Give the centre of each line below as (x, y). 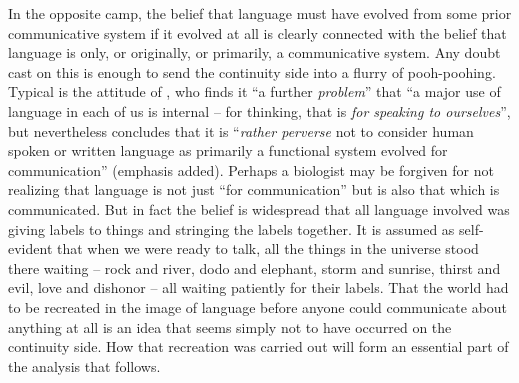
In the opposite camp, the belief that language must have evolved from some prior (260, 13)
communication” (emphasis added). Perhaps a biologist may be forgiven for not (251, 169)
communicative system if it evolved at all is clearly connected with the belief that (257, 32)
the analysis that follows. (84, 365)
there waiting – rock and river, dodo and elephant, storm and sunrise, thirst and (254, 267)
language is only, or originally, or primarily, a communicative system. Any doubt (254, 52)
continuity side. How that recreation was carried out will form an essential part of (258, 346)
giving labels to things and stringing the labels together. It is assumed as (231, 228)
